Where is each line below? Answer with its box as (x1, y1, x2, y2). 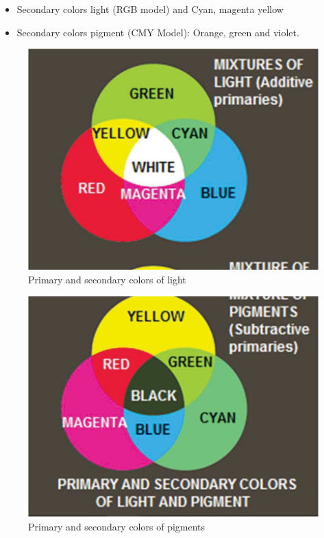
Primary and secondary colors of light (28, 272, 186, 287)
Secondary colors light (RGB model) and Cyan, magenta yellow (16, 2, 284, 16)
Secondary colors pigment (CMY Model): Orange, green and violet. (16, 25, 299, 39)
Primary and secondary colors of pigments (28, 519, 205, 533)
